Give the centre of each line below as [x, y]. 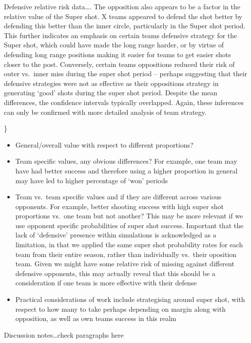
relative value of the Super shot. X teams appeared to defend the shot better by [123, 16]
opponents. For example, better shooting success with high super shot [119, 206]
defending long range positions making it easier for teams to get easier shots [117, 54]
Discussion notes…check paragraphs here [64, 334]
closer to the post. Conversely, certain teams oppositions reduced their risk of [119, 64]
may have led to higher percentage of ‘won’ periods [92, 180]
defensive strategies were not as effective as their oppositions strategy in [111, 83]
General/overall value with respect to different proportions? [104, 144]
